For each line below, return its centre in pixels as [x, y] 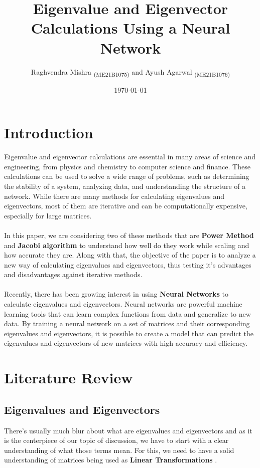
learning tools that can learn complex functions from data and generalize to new [127, 313]
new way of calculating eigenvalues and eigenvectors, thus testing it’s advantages [128, 264]
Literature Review [69, 378]
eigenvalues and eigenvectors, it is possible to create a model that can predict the [129, 333]
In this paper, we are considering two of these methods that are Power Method [129, 235]
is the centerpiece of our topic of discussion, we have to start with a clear [116, 440]
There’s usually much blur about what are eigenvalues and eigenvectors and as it [128, 430]
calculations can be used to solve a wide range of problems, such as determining [127, 176]
